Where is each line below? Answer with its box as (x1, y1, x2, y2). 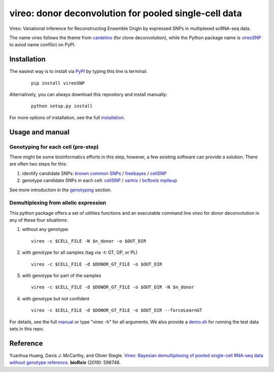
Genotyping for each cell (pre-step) (9, 143, 99, 150)
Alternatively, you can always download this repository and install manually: (9, 91, 167, 97)
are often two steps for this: (9, 161, 67, 167)
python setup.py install (31, 103, 93, 109)
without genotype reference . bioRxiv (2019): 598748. (9, 359, 121, 365)
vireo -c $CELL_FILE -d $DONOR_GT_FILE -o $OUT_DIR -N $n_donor (31, 284, 195, 290)
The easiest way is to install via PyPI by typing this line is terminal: (9, 69, 148, 75)
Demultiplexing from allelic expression (9, 199, 107, 207)
